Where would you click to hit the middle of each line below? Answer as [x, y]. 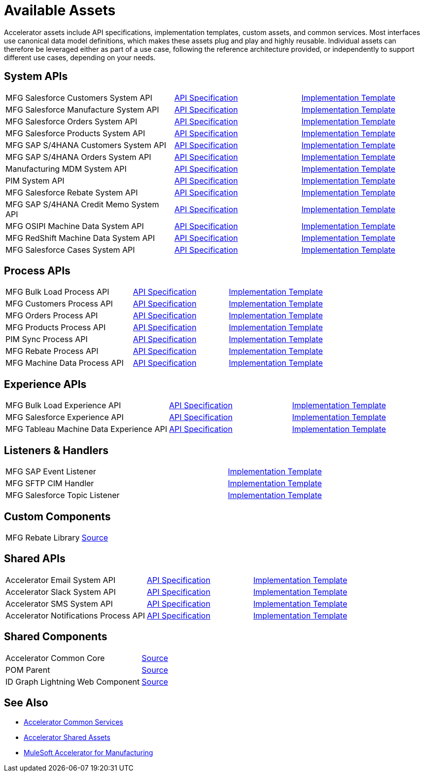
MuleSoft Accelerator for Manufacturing [88, 752]
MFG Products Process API [56, 328]
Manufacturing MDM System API [66, 169]
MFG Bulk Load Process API [57, 292]
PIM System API [35, 180]
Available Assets [60, 10]
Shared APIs [35, 559]
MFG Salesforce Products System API [75, 133]
